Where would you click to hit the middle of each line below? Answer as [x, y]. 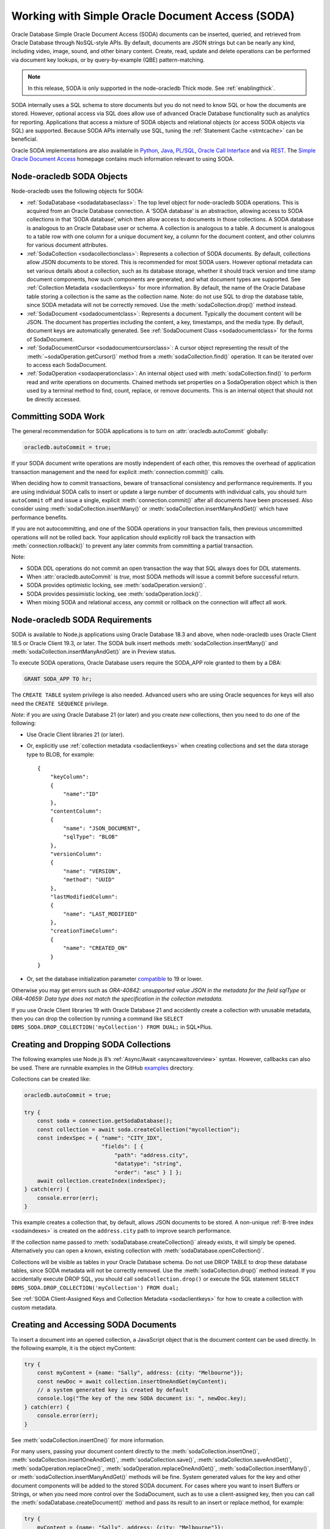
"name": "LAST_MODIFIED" [100, 914]
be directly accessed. [54, 399]
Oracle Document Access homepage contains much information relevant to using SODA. [123, 159]
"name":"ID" [81, 794]
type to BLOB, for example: [61, 754]
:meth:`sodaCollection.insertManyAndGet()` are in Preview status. [94, 651]
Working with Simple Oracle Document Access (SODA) [153, 16]
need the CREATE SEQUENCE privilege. [60, 703]
